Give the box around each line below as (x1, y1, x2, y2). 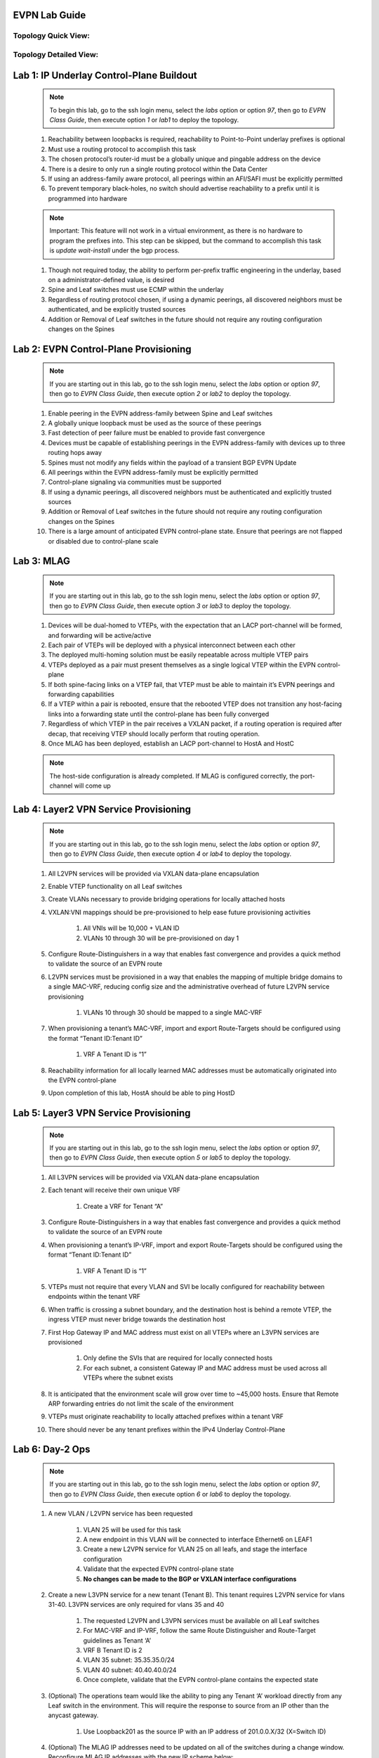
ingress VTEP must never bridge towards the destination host (48, 1315, 226, 1323)
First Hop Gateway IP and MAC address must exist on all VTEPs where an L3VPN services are (48, 1328, 319, 1336)
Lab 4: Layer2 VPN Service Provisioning (13, 803, 192, 815)
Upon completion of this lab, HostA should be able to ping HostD (48, 1089, 235, 1097)
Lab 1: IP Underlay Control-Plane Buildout (13, 69, 197, 81)
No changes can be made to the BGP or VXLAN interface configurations (83, 1574, 297, 1583)
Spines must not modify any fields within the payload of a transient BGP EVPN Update (48, 458, 297, 467)
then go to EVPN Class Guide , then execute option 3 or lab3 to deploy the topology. (49, 601, 291, 610)
